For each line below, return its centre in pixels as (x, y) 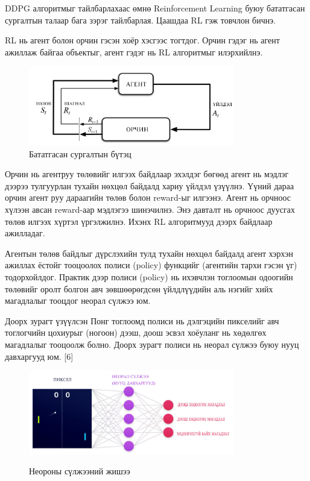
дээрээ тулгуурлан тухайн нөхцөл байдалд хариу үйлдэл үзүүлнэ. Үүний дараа (150, 185)
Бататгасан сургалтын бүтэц (80, 153)
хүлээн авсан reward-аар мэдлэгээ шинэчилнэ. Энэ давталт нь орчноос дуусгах (150, 209)
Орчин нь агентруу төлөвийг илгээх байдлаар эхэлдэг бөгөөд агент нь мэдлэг (147, 174)
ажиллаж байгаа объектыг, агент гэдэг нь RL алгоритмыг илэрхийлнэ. (134, 52)
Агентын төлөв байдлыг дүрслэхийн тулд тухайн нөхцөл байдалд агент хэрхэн (149, 253)
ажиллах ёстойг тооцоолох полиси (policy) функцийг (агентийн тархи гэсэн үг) (151, 265)
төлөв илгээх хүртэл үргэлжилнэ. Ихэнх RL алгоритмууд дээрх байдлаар (139, 221)
